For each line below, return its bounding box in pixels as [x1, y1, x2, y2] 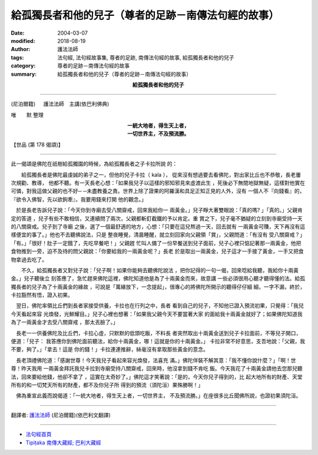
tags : [11, 53, 24, 61]
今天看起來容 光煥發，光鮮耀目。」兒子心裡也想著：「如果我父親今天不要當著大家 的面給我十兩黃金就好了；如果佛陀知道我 [11, 310, 303, 317]
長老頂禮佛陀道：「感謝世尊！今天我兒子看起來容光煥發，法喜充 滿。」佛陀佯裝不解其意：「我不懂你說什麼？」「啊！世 [15, 356, 296, 364]
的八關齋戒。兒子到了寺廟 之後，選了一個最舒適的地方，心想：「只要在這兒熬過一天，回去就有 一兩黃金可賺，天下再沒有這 [11, 223, 306, 230]
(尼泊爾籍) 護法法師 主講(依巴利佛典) [11, 101, 110, 108]
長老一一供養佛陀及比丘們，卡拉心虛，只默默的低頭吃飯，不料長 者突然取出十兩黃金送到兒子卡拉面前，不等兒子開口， [15, 329, 302, 336]
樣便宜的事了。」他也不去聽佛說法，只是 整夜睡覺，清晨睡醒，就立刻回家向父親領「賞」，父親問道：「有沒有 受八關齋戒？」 [11, 231, 306, 238]
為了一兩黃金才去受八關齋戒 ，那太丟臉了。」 [11, 319, 118, 326]
